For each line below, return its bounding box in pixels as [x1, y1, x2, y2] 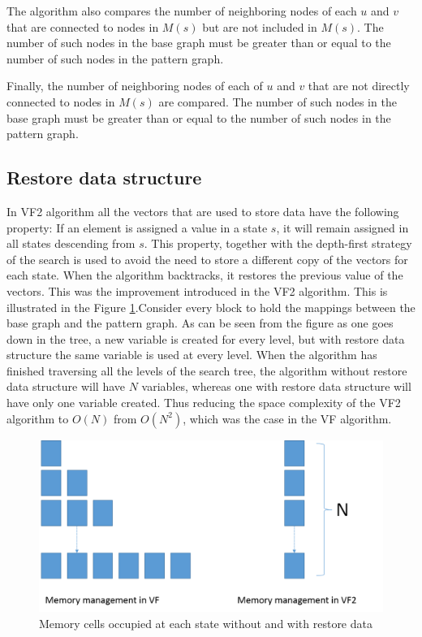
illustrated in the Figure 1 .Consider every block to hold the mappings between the [6, 298, 416, 315]
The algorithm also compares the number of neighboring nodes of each [6, 2, 357, 19]
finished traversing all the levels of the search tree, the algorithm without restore [6, 362, 407, 379]
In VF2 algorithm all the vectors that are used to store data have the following [6, 202, 399, 219]
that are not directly [308, 77, 410, 94]
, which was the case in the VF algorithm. [183, 409, 392, 427]
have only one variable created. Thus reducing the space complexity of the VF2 [6, 394, 401, 411]
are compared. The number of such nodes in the [158, 93, 397, 110]
